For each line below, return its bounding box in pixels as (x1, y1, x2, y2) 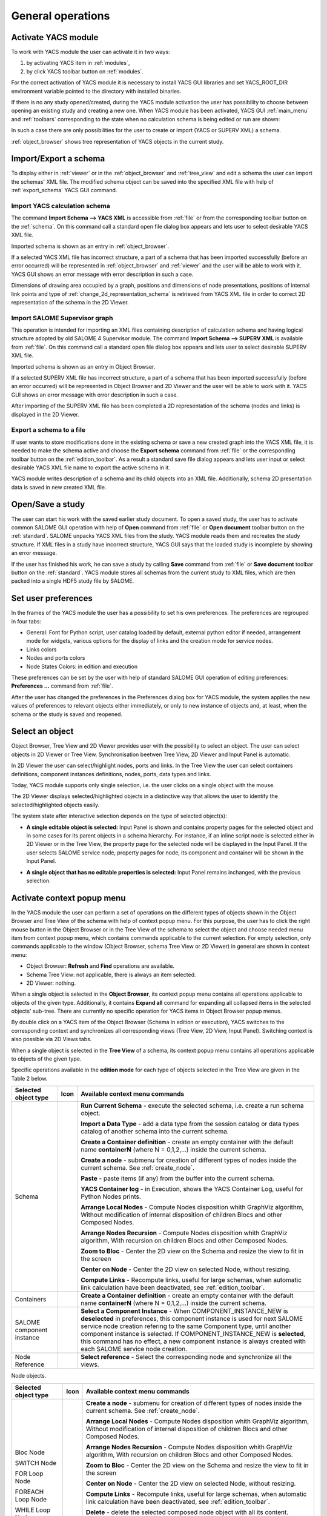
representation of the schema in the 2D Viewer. (11, 298, 130, 306)
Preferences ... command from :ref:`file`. (11, 682, 113, 689)
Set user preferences (11, 593, 93, 603)
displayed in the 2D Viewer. (11, 411, 80, 418)
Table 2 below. (11, 1075, 48, 1082)
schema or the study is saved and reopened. (11, 710, 123, 718)
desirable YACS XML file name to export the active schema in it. (11, 464, 171, 471)
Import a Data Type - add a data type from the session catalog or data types (81, 1119, 300, 1128)
